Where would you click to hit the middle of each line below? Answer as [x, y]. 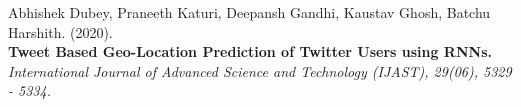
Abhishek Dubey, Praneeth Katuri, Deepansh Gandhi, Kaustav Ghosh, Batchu [249, 12]
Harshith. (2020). [60, 31]
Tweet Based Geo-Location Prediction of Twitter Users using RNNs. [250, 51]
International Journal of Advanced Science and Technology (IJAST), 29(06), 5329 [260, 70]
